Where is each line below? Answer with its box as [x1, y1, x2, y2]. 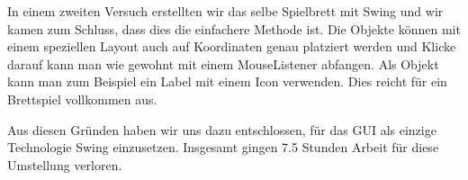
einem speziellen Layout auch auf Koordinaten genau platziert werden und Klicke [7, 37, 456, 56]
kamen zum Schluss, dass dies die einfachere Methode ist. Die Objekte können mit [7, 19, 461, 38]
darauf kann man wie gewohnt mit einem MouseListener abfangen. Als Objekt [7, 54, 439, 73]
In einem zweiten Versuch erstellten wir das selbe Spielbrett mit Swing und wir [7, 2, 444, 20]
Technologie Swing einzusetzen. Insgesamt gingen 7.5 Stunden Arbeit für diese [7, 138, 439, 157]
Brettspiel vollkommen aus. [7, 89, 157, 108]
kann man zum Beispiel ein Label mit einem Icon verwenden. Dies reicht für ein [7, 72, 447, 91]
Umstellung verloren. [7, 155, 122, 174]
